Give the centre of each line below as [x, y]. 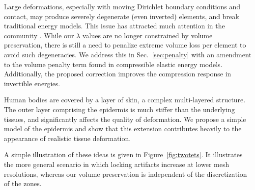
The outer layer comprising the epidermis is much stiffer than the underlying [119, 109]
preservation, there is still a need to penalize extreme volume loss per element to [125, 45]
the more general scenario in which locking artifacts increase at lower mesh [117, 164]
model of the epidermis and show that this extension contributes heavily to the [123, 129]
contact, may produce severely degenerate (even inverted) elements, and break [122, 16]
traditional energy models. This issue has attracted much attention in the [114, 26]
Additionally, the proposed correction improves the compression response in [118, 74]
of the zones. [23, 183]
